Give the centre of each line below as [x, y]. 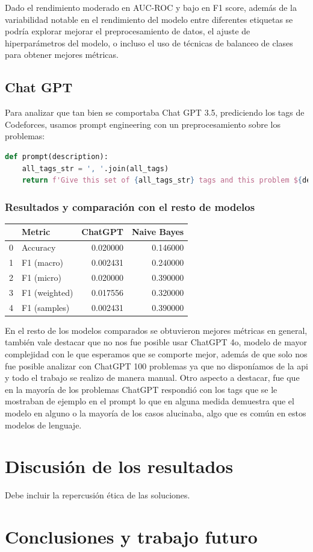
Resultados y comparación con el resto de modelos [130, 206]
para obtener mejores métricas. [62, 55]
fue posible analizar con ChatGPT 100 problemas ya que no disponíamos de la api [156, 365]
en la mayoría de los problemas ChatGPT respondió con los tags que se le [141, 389]
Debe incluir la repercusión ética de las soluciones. [98, 495]
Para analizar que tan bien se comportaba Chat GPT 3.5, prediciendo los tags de [155, 112]
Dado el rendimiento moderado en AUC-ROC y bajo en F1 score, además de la [151, 7]
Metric [36, 232]
